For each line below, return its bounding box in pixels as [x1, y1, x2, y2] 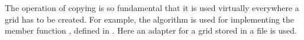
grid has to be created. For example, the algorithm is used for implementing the [5, 13, 295, 25]
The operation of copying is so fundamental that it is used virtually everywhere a [5, 2, 299, 13]
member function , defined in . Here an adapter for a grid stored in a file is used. [5, 24, 297, 37]
